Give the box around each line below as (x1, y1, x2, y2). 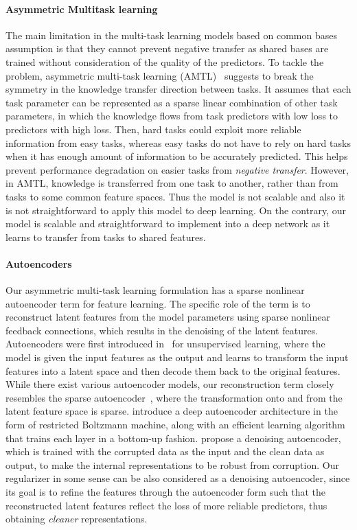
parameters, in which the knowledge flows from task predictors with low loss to (5, 108, 338, 123)
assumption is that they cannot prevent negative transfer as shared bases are (5, 41, 329, 56)
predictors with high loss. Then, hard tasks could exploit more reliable (5, 122, 301, 136)
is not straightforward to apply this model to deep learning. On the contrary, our (5, 203, 347, 217)
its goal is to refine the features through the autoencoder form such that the (5, 485, 326, 498)
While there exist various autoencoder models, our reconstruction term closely (5, 377, 334, 391)
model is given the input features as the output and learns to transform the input (5, 350, 349, 365)
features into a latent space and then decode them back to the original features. (5, 363, 341, 378)
